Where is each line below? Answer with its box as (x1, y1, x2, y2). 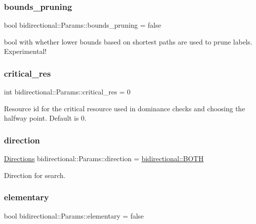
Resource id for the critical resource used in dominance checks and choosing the (4, 103, 245, 113)
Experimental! (4, 46, 47, 56)
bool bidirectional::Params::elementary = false (4, 210, 144, 221)
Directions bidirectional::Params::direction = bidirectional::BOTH (4, 153, 204, 164)
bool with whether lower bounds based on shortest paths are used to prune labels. (4, 36, 253, 46)
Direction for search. (4, 170, 66, 180)
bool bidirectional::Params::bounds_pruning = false (4, 20, 161, 30)
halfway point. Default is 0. (4, 113, 86, 123)
